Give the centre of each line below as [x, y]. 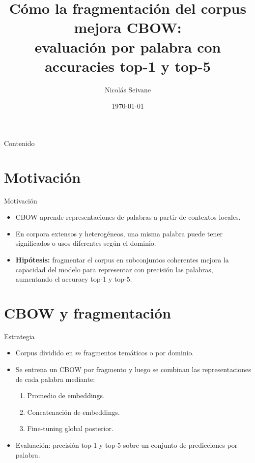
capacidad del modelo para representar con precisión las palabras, [114, 269]
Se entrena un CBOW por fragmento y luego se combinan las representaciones [133, 369]
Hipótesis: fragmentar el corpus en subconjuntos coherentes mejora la [122, 259]
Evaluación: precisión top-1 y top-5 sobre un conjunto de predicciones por [127, 445]
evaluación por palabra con [128, 46]
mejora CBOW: [128, 27]
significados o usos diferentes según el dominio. [86, 243]
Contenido [19, 143]
